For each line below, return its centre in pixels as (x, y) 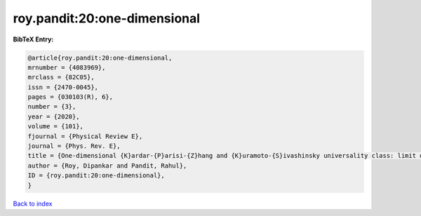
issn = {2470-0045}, (63, 87)
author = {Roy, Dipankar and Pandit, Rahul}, (107, 166)
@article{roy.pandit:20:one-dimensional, (100, 58)
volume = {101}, (56, 127)
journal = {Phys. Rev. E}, (74, 146)
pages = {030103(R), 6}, (71, 97)
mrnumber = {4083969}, (67, 67)
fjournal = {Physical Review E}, (85, 136)
